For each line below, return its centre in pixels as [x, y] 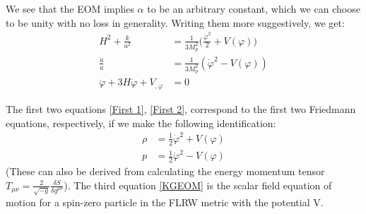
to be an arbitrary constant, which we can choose [254, 8]
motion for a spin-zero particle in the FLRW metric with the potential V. [165, 202]
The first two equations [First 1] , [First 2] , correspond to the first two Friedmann [181, 108]
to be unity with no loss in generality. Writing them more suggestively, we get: [175, 22]
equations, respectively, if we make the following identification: [141, 123]
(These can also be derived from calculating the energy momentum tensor [165, 171]
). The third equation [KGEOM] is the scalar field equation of [198, 185]
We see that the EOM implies [70, 8]
